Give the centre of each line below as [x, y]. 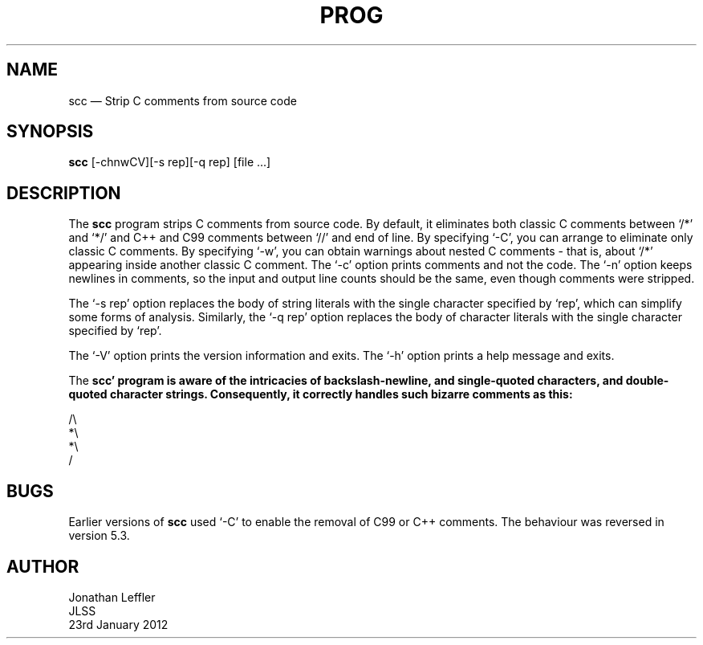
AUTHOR [43, 566]
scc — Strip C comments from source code [183, 100]
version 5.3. [99, 536]
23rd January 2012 [118, 624]
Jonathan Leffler [112, 597]
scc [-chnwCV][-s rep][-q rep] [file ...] [170, 162]
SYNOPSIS [50, 132]
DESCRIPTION [64, 193]
